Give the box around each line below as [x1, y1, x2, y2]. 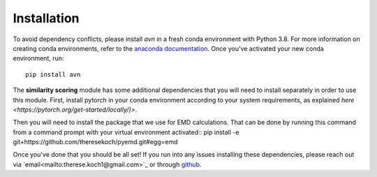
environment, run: [13, 54, 64, 63]
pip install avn [25, 70, 81, 78]
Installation [13, 10, 80, 26]
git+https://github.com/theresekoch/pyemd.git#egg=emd [13, 138, 178, 146]
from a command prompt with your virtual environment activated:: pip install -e [13, 128, 239, 136]
